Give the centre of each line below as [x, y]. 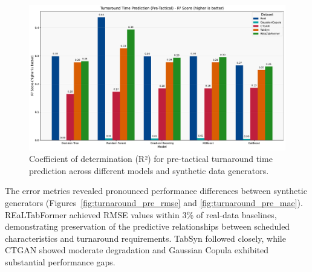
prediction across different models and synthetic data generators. [149, 170]
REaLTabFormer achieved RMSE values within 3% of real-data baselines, [141, 214]
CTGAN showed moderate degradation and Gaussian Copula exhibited [137, 250]
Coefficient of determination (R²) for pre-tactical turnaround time [151, 159]
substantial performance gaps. [60, 261]
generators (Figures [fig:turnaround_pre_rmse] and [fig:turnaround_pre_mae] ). [154, 202]
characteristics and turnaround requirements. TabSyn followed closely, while [145, 238]
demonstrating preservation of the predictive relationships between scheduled [148, 226]
